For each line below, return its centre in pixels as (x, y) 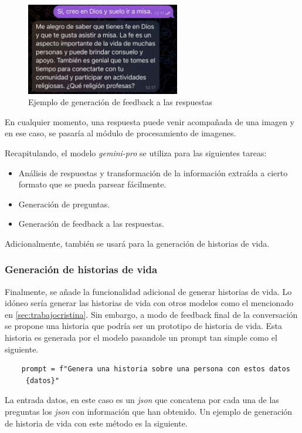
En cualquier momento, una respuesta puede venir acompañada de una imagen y (150, 121)
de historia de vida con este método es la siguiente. (96, 423)
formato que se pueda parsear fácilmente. (92, 184)
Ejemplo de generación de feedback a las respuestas (120, 102)
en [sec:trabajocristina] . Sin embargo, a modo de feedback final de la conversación (151, 314)
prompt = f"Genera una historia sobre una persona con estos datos (156, 369)
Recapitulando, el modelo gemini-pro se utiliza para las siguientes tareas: (136, 152)
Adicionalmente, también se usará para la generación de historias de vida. (137, 243)
